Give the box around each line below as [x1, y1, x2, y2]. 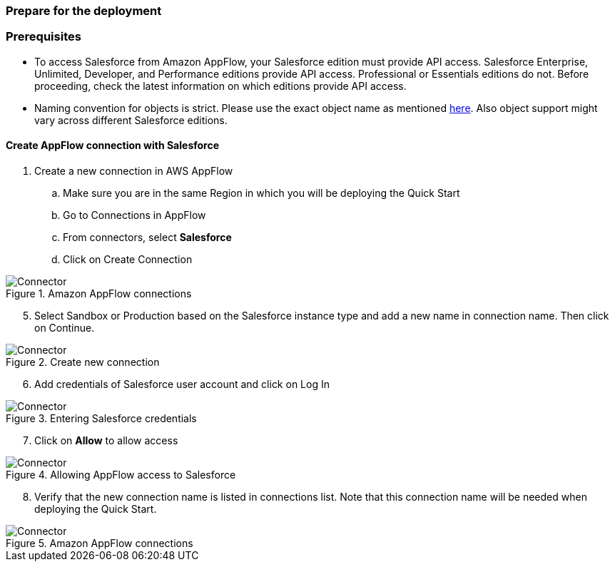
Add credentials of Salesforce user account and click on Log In [34, 377, 330, 390]
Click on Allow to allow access [34, 434, 178, 446]
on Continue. [34, 321, 95, 334]
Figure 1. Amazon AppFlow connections [6, 287, 192, 300]
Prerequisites [6, 29, 81, 44]
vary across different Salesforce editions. [34, 113, 228, 126]
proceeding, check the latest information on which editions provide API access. [34, 79, 407, 92]
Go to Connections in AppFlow [63, 208, 206, 221]
